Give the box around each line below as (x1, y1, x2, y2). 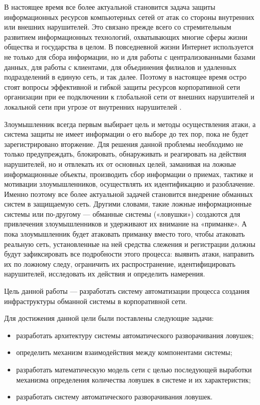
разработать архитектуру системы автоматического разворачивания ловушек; (16, 330, 254, 340)
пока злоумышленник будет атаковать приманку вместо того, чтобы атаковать (4, 229, 245, 239)
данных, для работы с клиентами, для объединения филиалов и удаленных (4, 61, 237, 72)
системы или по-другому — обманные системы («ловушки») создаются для (4, 208, 241, 219)
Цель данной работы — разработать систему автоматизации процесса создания (4, 286, 250, 296)
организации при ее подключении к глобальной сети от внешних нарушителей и (4, 91, 255, 102)
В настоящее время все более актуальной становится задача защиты (4, 2, 216, 12)
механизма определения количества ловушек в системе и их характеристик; (16, 374, 251, 385)
